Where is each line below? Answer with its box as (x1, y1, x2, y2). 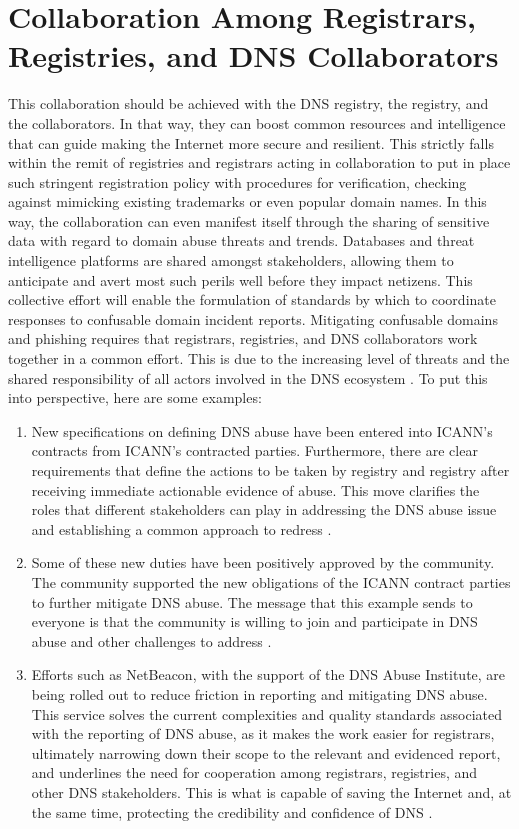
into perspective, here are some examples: (8, 387, 262, 408)
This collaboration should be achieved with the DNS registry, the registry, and (8, 93, 489, 114)
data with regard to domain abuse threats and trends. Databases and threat (8, 230, 475, 251)
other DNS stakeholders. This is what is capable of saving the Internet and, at (31, 781, 512, 802)
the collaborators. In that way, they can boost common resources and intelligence (8, 112, 506, 133)
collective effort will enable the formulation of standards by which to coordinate (8, 289, 496, 310)
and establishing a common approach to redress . (31, 518, 332, 539)
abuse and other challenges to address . (31, 630, 272, 651)
